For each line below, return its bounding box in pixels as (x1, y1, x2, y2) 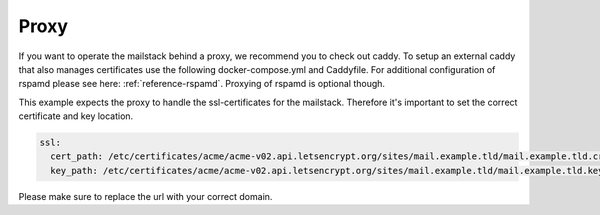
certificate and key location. (18, 110, 134, 122)
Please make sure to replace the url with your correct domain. (18, 190, 273, 202)
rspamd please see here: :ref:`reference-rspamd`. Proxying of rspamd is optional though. (18, 78, 385, 90)
